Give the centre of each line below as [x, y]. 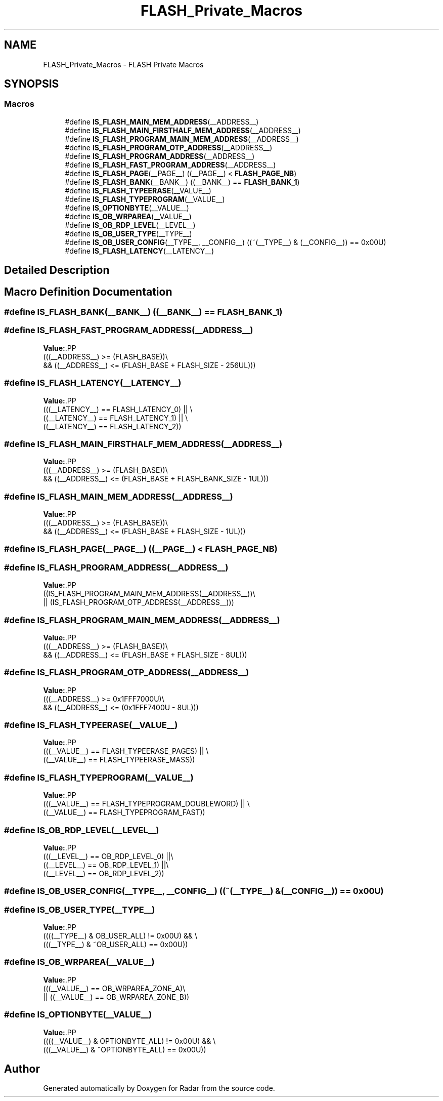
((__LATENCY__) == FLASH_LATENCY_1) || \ [116, 418]
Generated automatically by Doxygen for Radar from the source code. [159, 1088]
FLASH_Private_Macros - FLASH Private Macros [123, 64]
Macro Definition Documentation [88, 292]
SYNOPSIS [32, 84]
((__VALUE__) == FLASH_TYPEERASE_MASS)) [119, 760]
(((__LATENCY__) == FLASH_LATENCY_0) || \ [118, 409]
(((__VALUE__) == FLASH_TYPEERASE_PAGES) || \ [126, 751]
